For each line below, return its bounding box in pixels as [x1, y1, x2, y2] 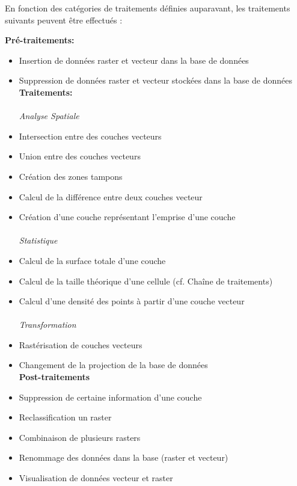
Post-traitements [19, 371, 90, 383]
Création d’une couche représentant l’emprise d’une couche [19, 211, 236, 223]
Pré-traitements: [5, 34, 75, 46]
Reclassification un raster [19, 411, 112, 423]
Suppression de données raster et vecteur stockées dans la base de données [19, 74, 293, 87]
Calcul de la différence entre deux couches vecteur [19, 190, 203, 203]
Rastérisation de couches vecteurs [19, 338, 142, 351]
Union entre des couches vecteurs [19, 150, 141, 162]
